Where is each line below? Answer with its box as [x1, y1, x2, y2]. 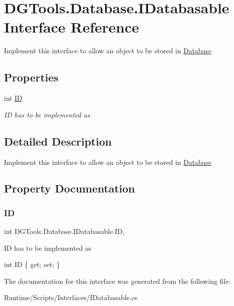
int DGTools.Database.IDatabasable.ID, [4, 226, 125, 236]
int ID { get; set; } [4, 259, 60, 269]
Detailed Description [4, 133, 112, 149]
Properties [4, 70, 59, 85]
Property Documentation [4, 181, 135, 196]
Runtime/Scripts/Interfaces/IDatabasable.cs [4, 292, 138, 303]
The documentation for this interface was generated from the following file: [4, 275, 231, 286]
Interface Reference [4, 17, 139, 37]
